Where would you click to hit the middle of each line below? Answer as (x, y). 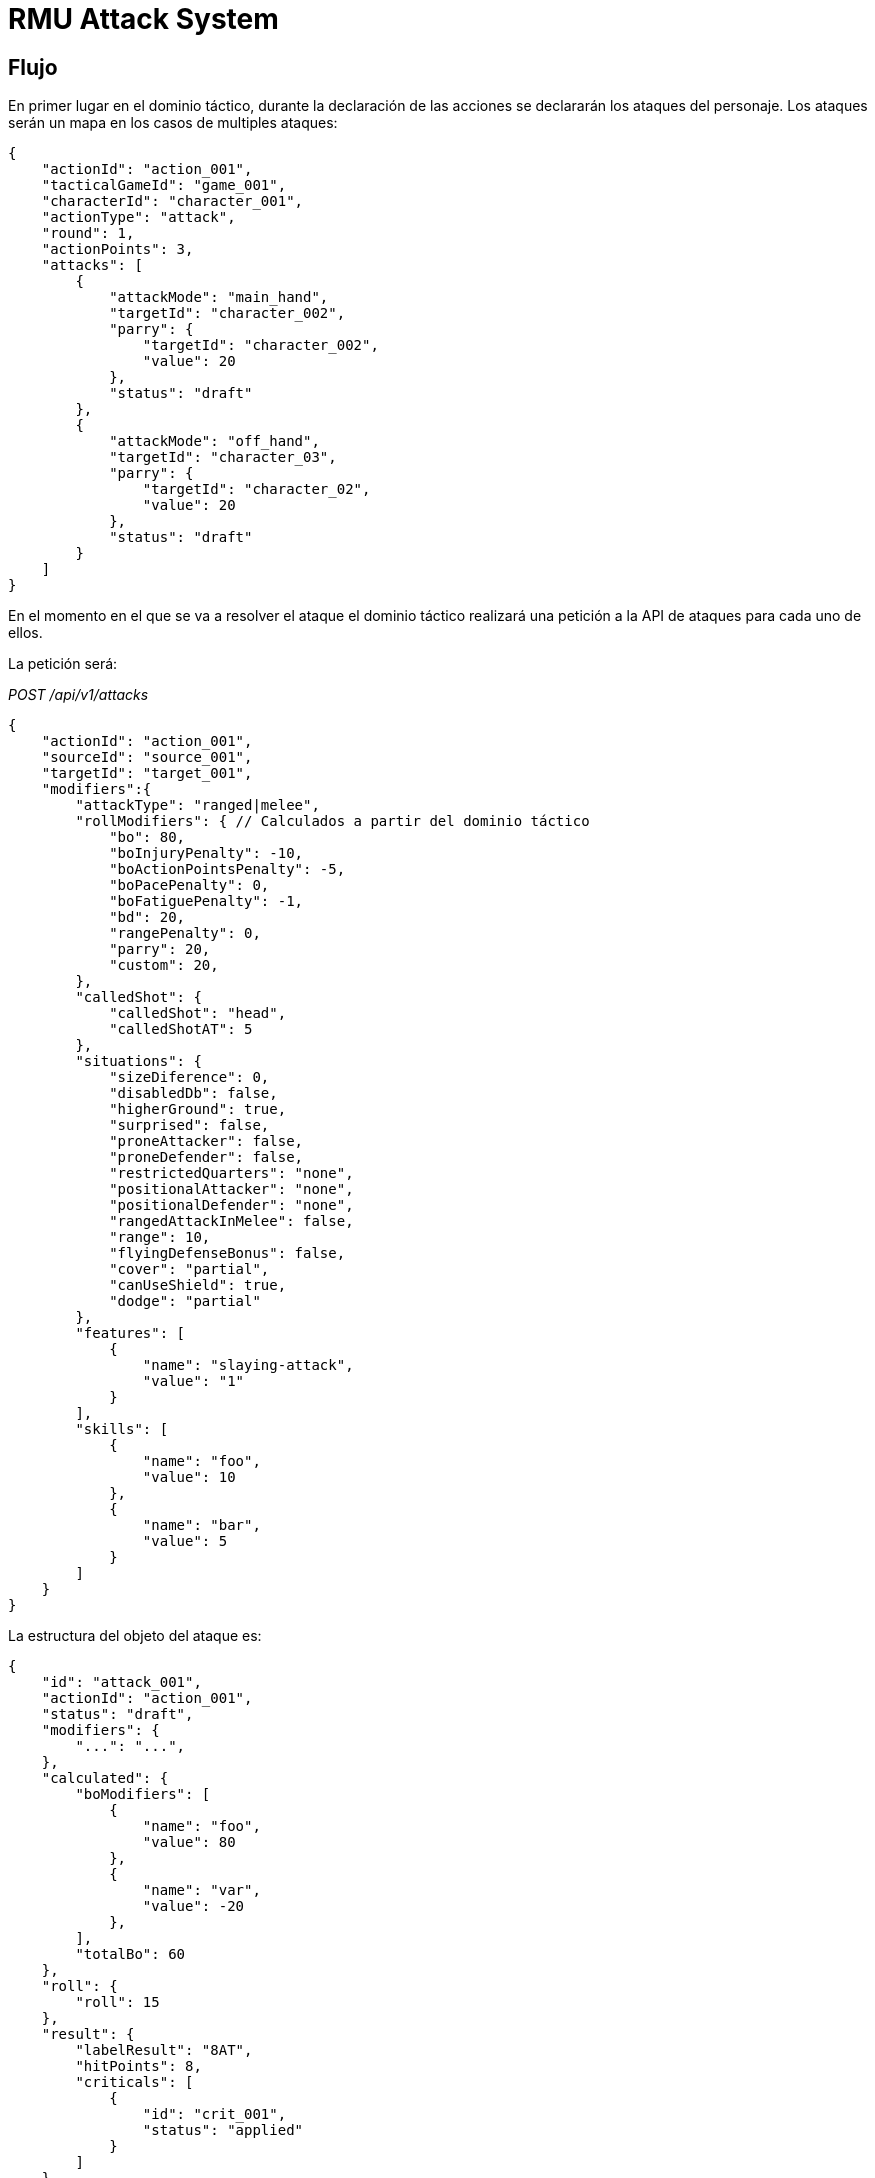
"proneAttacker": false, (206, 1141)
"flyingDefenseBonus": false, (227, 1253)
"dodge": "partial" (185, 1301)
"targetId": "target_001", (147, 773)
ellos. (25, 633)
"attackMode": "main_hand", (219, 297)
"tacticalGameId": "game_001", (164, 185)
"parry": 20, (160, 949)
